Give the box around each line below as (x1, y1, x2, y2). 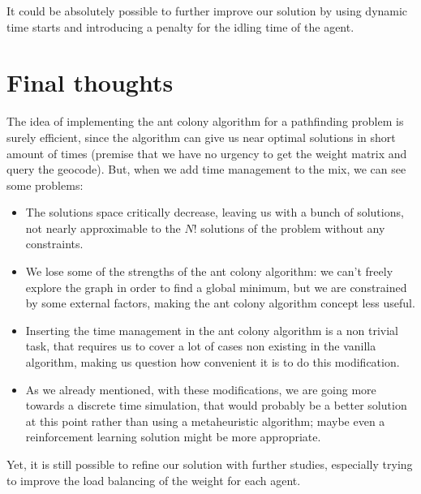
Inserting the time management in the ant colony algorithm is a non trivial (25, 321, 398, 338)
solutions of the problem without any (200, 219, 385, 236)
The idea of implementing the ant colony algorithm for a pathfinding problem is (6, 113, 404, 130)
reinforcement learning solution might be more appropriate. (25, 428, 321, 445)
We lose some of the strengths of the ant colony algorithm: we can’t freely (25, 263, 393, 280)
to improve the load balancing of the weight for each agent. (6, 471, 301, 488)
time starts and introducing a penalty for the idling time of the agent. (6, 18, 354, 35)
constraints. (25, 235, 84, 252)
